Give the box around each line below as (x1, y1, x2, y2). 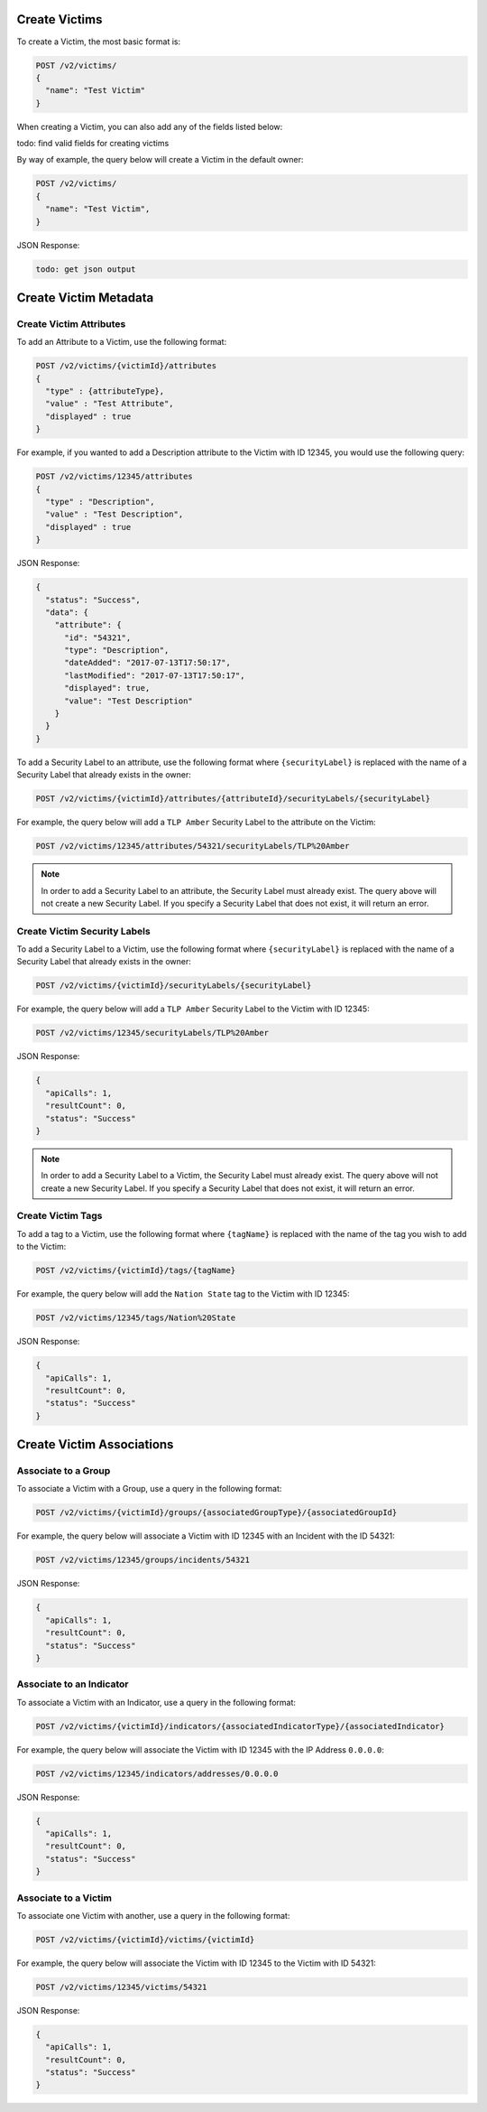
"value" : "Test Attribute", (45, 398, 175, 409)
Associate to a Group (16, 1465, 111, 1477)
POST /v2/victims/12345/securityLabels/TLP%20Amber (35, 1028, 270, 1038)
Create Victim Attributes (16, 317, 126, 330)
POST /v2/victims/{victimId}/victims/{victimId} (35, 1934, 255, 1945)
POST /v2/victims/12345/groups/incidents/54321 (35, 1555, 250, 1566)
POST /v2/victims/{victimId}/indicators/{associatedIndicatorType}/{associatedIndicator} (35, 1721, 446, 1731)
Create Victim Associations (16, 1437, 174, 1453)
